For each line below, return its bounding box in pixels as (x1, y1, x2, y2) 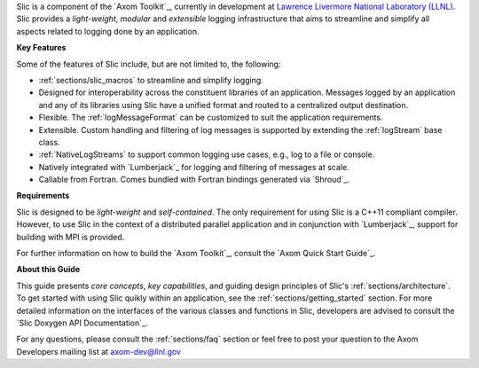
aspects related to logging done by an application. (16, 26, 200, 36)
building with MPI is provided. (16, 231, 125, 242)
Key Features (16, 43, 67, 53)
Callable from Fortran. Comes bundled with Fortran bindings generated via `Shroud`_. (38, 174, 350, 185)
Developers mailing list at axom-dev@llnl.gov (16, 346, 182, 356)
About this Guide (16, 264, 81, 275)
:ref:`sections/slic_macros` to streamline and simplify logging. (38, 74, 263, 85)
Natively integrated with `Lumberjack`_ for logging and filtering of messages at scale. (38, 161, 349, 172)
